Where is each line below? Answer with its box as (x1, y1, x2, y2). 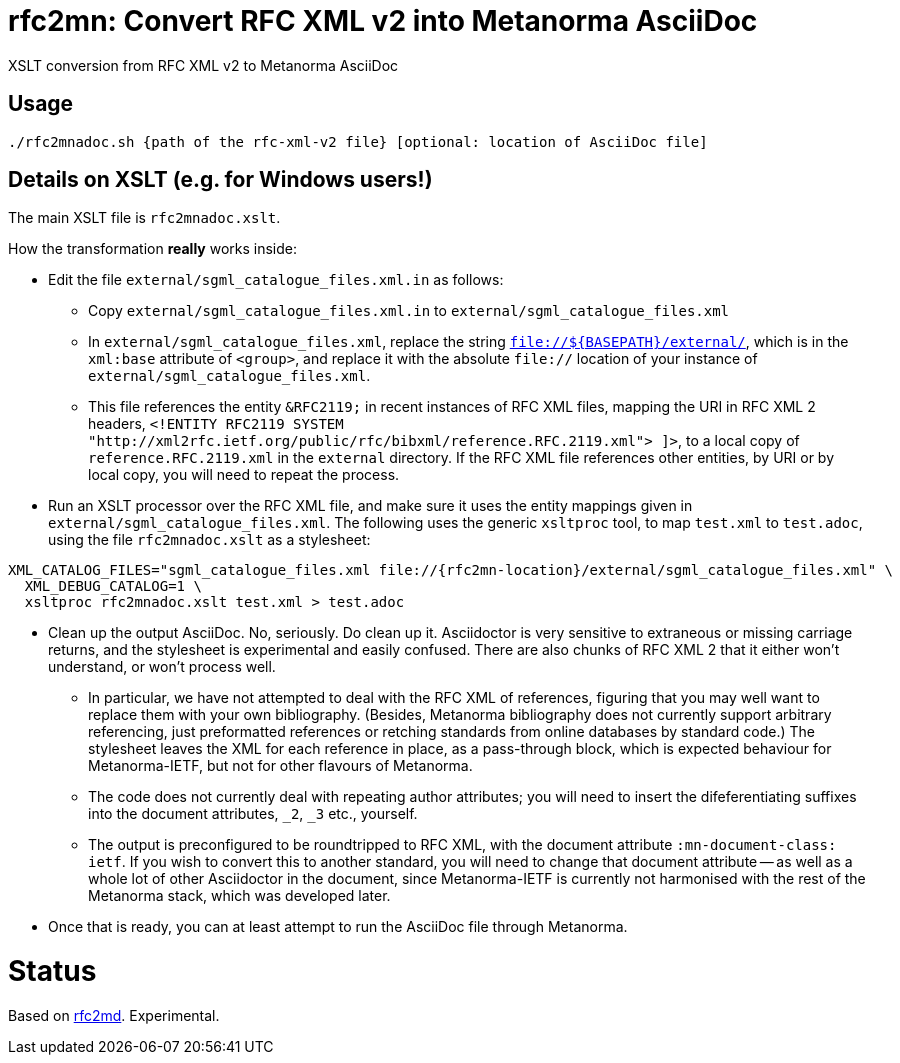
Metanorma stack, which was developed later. (88, 887, 391, 905)
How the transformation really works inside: (8, 240, 298, 258)
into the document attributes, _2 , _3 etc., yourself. (88, 805, 418, 823)
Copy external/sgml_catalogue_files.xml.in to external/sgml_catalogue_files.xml (88, 302, 730, 320)
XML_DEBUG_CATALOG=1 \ (24, 578, 202, 595)
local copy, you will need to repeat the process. (88, 466, 400, 484)
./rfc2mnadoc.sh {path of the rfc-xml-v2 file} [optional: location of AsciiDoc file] (8, 133, 708, 150)
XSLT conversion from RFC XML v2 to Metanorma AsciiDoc (8, 56, 399, 74)
